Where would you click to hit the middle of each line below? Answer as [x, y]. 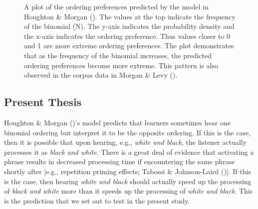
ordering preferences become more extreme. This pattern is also [121, 65]
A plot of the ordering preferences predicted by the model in [116, 6]
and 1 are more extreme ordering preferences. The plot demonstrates [129, 46]
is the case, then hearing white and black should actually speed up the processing [128, 181]
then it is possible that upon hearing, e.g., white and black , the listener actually [126, 142]
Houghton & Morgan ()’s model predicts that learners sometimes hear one [118, 122]
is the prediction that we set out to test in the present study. [97, 200]
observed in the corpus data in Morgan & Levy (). [101, 75]
